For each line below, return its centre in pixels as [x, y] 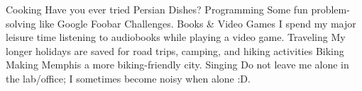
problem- [330, 9]
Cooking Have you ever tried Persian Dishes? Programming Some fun [157, 9]
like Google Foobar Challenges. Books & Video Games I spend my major [198, 23]
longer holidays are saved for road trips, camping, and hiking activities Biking [175, 50]
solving [21, 23]
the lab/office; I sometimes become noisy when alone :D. [128, 78]
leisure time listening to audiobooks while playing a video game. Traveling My [176, 37]
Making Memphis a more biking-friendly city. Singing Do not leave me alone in [177, 65]
